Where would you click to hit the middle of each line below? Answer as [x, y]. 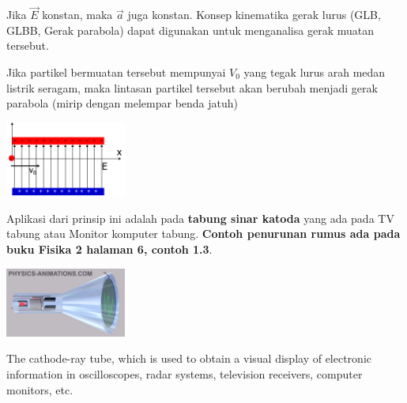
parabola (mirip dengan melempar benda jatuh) [122, 103]
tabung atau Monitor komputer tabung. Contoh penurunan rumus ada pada [203, 234]
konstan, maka [77, 15]
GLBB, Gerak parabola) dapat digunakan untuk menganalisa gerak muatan [190, 30]
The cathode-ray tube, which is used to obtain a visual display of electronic [189, 358]
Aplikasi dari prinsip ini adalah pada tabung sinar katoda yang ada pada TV [200, 218]
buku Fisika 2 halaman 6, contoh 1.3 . [109, 249]
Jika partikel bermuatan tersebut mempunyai [116, 72]
